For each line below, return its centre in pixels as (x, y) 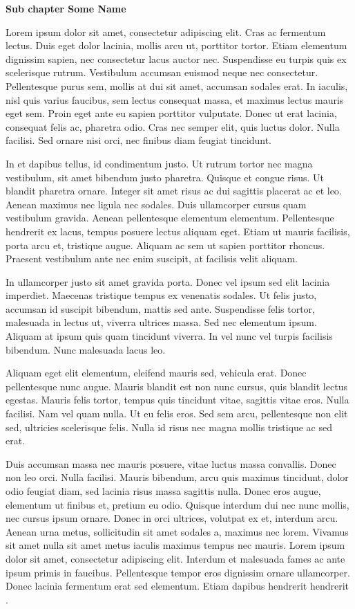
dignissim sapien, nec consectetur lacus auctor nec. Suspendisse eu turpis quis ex (176, 58)
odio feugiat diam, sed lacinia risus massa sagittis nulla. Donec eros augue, (163, 491)
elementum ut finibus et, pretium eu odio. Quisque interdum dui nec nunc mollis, (177, 504)
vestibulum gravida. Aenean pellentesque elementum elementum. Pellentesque (170, 218)
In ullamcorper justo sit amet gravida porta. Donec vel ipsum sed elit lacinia (168, 281)
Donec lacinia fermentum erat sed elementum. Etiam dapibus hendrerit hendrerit (177, 586)
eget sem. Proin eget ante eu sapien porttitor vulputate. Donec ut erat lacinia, (171, 113)
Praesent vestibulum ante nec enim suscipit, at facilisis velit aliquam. (152, 258)
